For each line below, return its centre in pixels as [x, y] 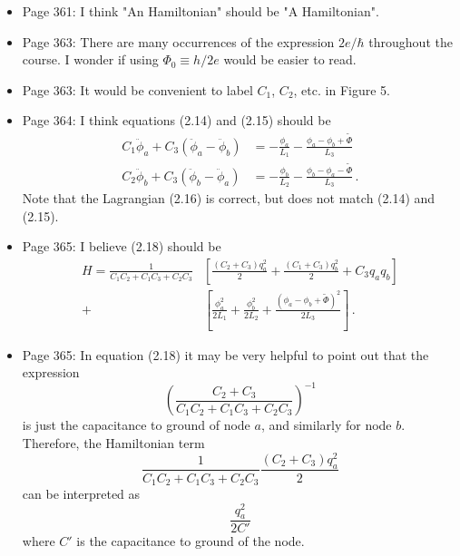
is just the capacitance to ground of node [136, 425]
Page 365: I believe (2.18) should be [122, 246]
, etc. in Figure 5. [342, 89]
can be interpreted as [81, 493]
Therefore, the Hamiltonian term [113, 443]
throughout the [411, 41]
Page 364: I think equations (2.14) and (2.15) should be [176, 120]
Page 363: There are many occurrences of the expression [178, 41]
